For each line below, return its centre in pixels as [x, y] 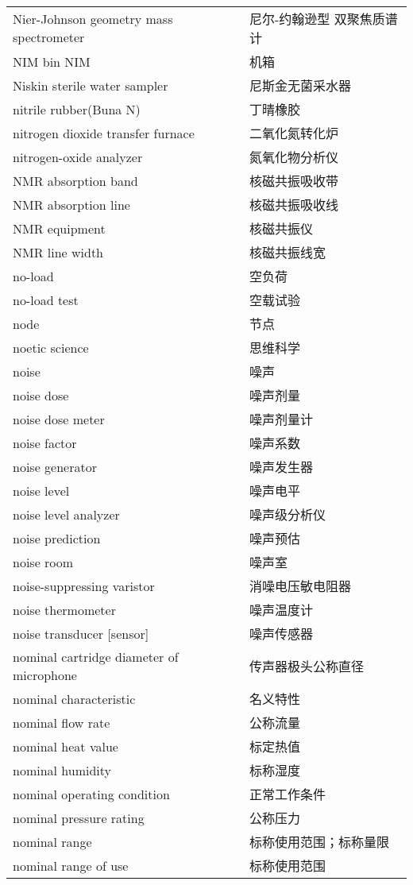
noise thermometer [64, 609]
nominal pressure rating [79, 817]
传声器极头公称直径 [307, 666]
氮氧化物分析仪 [294, 157]
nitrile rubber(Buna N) [77, 109]
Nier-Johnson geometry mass [93, 19]
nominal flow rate [62, 722]
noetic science [51, 347]
